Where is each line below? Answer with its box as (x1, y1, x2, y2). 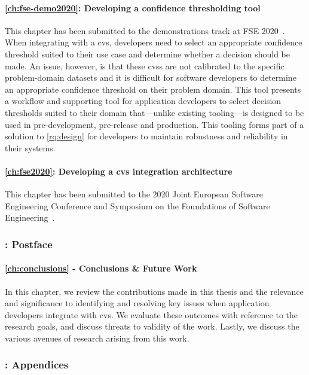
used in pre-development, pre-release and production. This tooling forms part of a (5, 118, 304, 130)
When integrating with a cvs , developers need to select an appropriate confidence (5, 36, 302, 48)
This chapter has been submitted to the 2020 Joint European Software (5, 188, 264, 200)
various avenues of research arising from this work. (5, 331, 189, 344)
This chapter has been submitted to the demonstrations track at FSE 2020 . (5, 24, 285, 36)
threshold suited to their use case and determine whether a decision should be (5, 47, 290, 60)
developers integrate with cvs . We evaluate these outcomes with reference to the (5, 308, 298, 321)
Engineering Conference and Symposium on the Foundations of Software (5, 199, 270, 212)
